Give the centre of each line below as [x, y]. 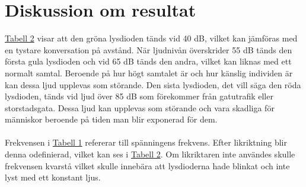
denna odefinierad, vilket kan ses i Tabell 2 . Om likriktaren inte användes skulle [150, 154]
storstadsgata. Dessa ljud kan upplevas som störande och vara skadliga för [140, 107]
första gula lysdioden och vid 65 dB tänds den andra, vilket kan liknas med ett [148, 61]
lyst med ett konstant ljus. [53, 177]
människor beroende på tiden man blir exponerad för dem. [111, 119]
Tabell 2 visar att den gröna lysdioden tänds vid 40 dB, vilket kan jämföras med [151, 38]
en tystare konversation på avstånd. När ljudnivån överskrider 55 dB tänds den [149, 49]
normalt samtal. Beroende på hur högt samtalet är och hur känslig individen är [149, 72]
